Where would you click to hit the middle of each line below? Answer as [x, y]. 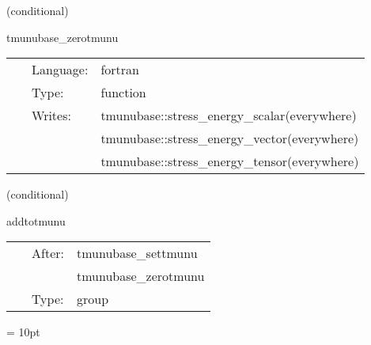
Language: [60, 70]
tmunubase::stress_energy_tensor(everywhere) [230, 161]
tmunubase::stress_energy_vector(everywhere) [230, 138]
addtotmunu [36, 220]
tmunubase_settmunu [137, 253]
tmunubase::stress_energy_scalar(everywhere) [229, 116]
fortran [120, 70]
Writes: [51, 116]
